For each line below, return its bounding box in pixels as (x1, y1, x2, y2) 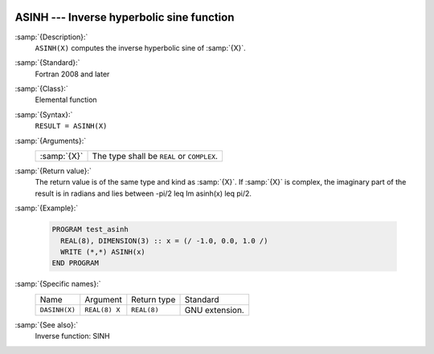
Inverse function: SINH (35, 332, 110, 341)
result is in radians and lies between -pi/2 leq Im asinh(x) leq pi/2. (35, 189, 252, 198)
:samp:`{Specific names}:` (14, 279, 101, 289)
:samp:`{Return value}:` (14, 166, 92, 176)
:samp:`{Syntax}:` (14, 109, 73, 120)
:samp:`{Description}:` (14, 32, 88, 42)
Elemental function (35, 95, 97, 104)
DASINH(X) (39, 306, 76, 315)
